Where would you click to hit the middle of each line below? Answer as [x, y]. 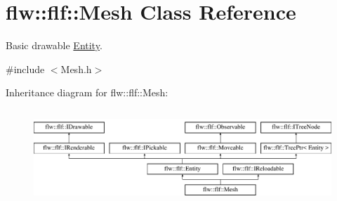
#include [25, 69]
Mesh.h [76, 69]
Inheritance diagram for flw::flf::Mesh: [87, 92]
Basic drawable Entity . [54, 45]
